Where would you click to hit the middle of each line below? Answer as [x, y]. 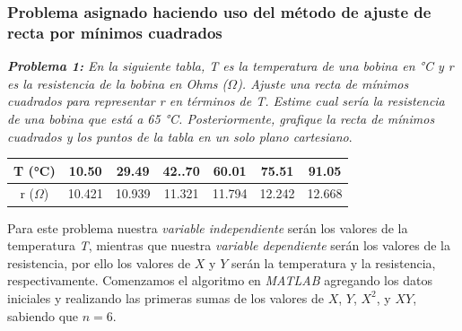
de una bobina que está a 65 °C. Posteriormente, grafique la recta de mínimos [221, 118]
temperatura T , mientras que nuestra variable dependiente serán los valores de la [229, 245]
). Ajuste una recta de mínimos [323, 83]
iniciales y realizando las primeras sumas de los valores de [166, 297]
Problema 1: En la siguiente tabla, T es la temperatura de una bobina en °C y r [231, 66]
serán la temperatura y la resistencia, [333, 262]
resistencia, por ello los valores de [99, 262]
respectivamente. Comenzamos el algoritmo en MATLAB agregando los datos [220, 280]
